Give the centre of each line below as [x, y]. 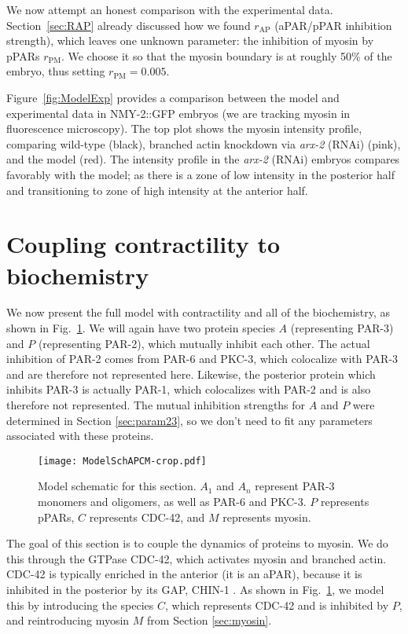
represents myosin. [267, 517]
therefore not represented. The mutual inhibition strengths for [156, 405]
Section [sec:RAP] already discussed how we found [129, 25]
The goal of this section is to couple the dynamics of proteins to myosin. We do [197, 543]
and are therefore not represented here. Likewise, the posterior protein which [191, 374]
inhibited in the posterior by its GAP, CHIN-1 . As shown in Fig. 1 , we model [195, 589]
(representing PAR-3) [342, 328]
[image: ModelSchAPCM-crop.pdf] [122, 461]
